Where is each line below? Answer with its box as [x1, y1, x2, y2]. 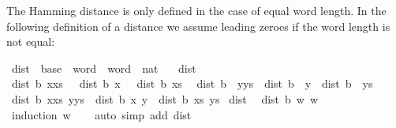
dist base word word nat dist [11, 59, 196, 76]
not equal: [6, 33, 55, 50]
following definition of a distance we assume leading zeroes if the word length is [6, 17, 390, 34]
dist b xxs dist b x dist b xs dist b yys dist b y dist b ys [11, 75, 373, 92]
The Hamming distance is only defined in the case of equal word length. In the [6, 2, 387, 18]
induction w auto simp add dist [11, 106, 192, 122]
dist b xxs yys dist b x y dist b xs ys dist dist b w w [11, 90, 319, 107]
